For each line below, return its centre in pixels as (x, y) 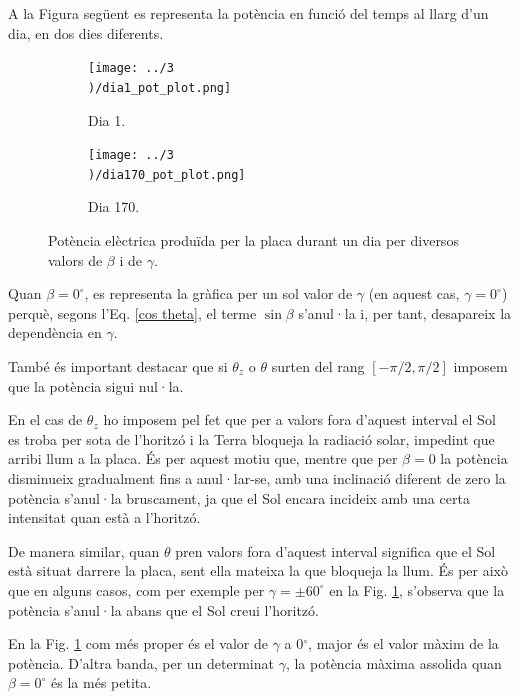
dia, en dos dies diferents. (86, 32)
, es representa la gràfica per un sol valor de (218, 293)
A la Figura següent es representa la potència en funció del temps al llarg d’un (248, 13)
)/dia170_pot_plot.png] (167, 174)
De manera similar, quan (84, 550)
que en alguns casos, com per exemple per (136, 589)
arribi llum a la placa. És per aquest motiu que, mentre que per (203, 458)
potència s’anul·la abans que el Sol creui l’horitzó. (163, 609)
